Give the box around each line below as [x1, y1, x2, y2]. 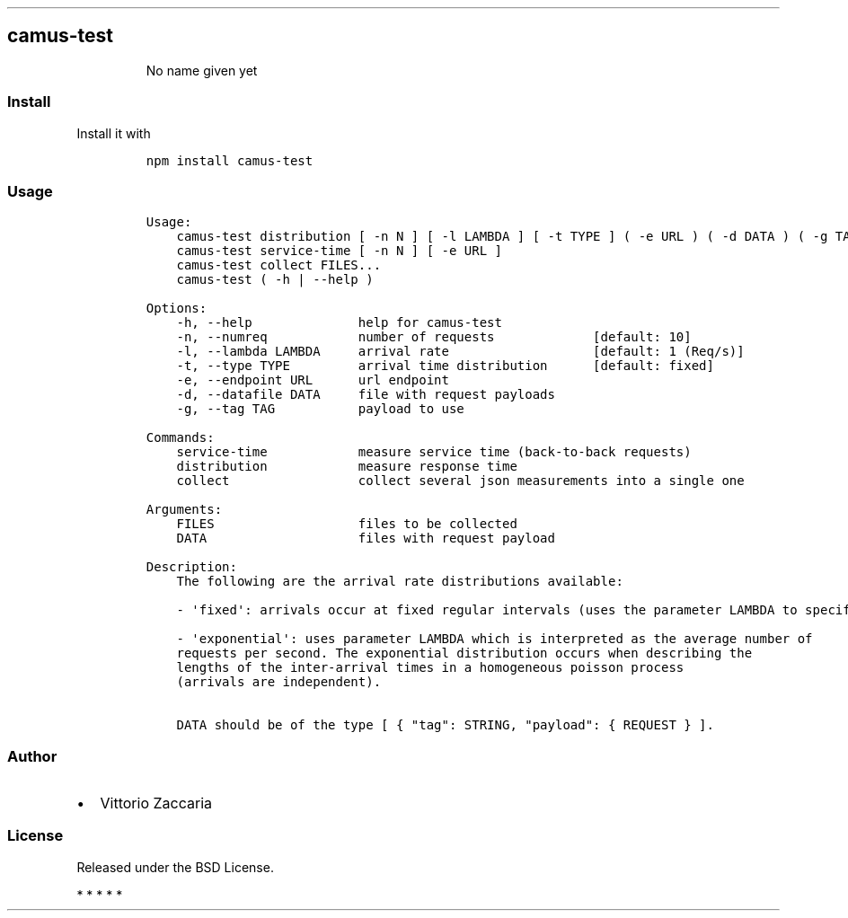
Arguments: [146, 502, 223, 517]
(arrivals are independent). [176, 675, 382, 690]
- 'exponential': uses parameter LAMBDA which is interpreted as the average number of [176, 631, 813, 647]
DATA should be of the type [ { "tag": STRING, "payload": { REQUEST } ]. [176, 718, 714, 733]
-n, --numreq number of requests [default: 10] [176, 330, 692, 345]
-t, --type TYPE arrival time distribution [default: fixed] [176, 358, 714, 374]
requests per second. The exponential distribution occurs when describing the [176, 646, 753, 661]
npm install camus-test [146, 153, 314, 168]
